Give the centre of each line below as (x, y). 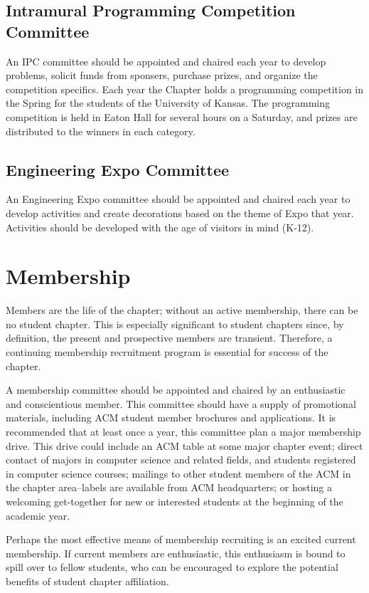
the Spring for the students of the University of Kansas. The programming (168, 103)
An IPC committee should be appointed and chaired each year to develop (166, 61)
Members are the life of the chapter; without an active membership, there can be (182, 310)
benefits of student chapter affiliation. (87, 581)
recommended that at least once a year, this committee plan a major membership (183, 432)
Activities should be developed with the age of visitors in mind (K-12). (160, 227)
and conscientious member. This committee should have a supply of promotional (181, 403)
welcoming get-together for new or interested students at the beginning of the (175, 501)
